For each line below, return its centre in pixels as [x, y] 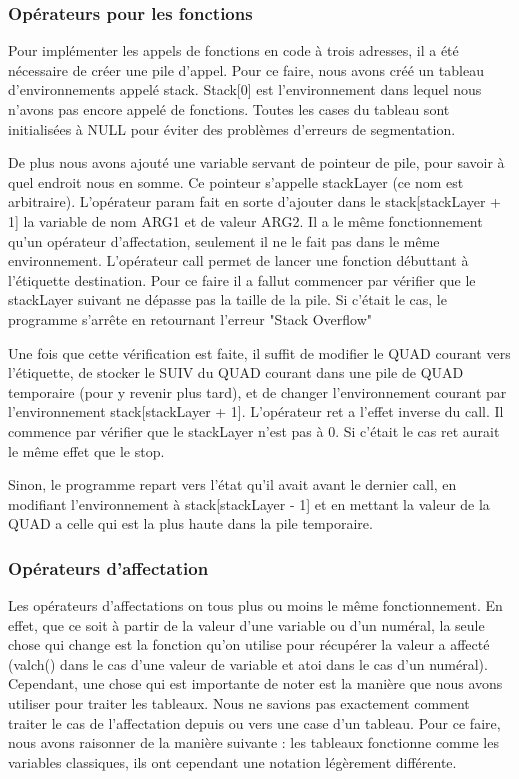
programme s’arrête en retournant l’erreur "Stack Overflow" [190, 318]
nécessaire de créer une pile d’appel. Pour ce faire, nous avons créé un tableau [246, 69]
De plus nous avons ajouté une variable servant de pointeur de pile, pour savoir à [256, 162]
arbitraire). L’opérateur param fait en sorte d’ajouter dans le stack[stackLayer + [255, 201]
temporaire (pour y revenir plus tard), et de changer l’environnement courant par [257, 391]
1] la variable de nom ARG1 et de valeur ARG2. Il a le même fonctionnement [245, 220]
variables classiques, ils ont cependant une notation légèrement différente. [232, 761]
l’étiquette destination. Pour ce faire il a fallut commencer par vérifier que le [242, 279]
